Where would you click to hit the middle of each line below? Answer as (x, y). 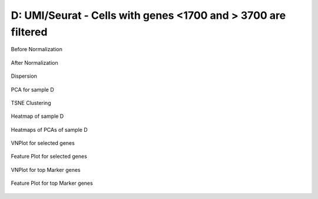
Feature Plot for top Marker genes (52, 183)
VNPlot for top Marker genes (46, 170)
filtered (29, 32)
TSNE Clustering (31, 102)
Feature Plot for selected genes (49, 157)
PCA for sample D (32, 89)
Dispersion (24, 76)
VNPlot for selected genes (43, 143)
